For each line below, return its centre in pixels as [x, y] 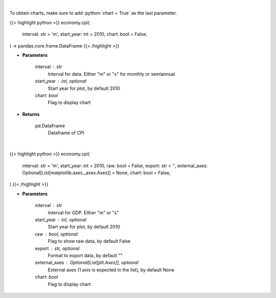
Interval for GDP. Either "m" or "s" [83, 213]
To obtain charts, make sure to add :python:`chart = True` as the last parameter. [93, 13]
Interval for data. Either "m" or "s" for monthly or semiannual [111, 74]
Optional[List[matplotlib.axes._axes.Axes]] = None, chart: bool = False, [96, 173]
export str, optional [57, 248]
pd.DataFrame [50, 126]
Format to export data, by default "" [85, 255]
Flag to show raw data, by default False [89, 241]
